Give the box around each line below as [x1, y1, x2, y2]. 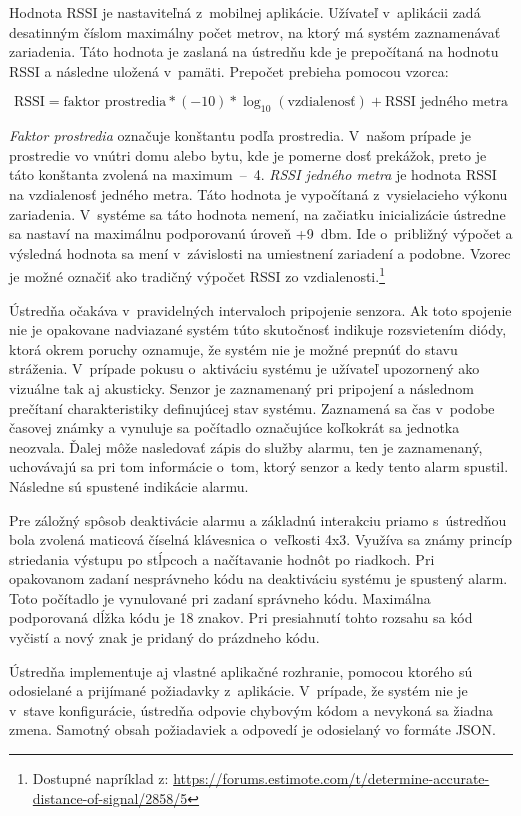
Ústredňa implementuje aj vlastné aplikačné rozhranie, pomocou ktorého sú [9, 660, 473, 681]
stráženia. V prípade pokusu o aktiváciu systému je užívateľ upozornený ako [9, 358, 480, 379]
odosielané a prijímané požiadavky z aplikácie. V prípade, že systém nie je [9, 680, 468, 701]
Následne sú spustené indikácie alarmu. [9, 475, 249, 496]
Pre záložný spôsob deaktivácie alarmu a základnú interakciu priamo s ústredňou [9, 509, 507, 530]
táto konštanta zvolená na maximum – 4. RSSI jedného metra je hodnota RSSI [9, 164, 497, 185]
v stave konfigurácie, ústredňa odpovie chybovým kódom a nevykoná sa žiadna [9, 699, 494, 720]
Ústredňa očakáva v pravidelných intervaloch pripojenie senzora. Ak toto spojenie [9, 299, 512, 320]
